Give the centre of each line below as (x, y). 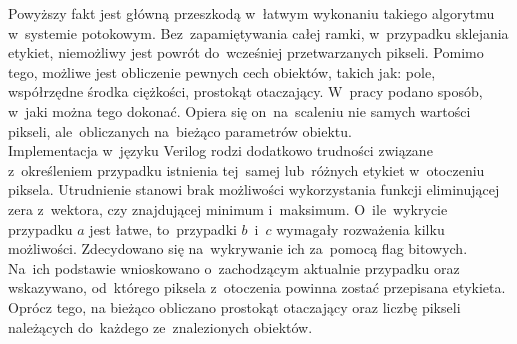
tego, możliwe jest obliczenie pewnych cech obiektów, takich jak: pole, (222, 71)
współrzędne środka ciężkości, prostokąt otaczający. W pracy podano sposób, (245, 91)
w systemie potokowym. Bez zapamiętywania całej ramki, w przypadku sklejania (258, 32)
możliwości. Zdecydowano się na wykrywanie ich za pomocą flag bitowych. (238, 248)
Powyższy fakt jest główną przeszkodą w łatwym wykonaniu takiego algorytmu (251, 13)
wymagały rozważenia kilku (360, 228)
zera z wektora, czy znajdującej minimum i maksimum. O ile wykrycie (228, 208)
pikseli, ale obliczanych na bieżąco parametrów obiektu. (180, 130)
